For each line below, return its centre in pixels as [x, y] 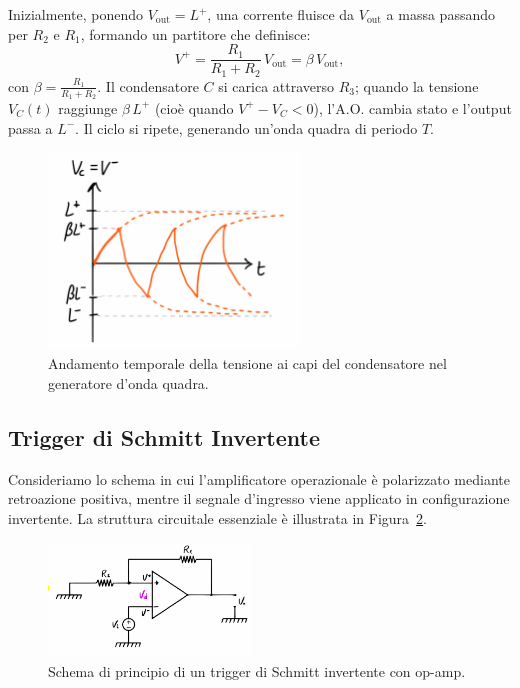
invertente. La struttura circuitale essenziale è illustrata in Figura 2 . [218, 518]
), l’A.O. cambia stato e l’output [412, 107]
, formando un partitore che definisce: [195, 33]
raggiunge [88, 107]
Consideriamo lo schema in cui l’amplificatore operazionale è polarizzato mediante [259, 478]
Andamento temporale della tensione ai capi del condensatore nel [247, 363]
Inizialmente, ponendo [75, 14]
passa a [30, 127]
